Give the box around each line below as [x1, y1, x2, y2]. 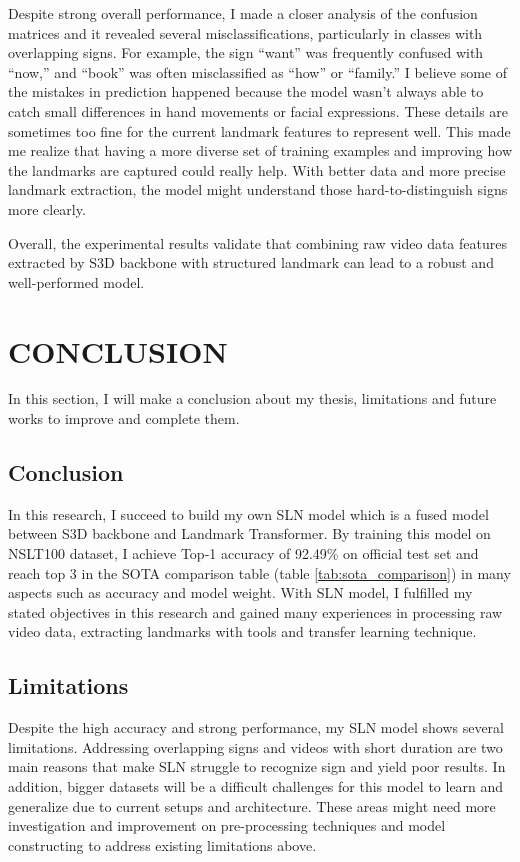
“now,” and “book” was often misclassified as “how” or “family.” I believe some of [8, 61, 507, 82]
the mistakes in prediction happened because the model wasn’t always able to [8, 81, 484, 102]
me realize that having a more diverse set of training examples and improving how [8, 140, 513, 161]
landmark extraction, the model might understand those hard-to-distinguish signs [8, 179, 508, 200]
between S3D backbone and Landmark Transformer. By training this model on [8, 523, 491, 544]
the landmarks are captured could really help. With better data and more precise [8, 159, 506, 180]
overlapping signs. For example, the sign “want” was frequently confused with [8, 42, 484, 63]
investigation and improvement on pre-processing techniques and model [8, 815, 446, 836]
